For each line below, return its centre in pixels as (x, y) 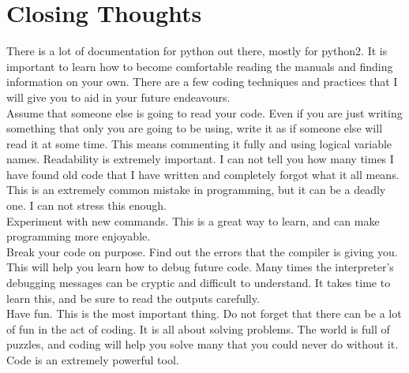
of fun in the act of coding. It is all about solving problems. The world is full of (198, 328)
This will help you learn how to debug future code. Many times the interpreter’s (200, 267)
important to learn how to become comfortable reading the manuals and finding (200, 66)
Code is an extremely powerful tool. (93, 360)
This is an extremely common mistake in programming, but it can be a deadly (196, 190)
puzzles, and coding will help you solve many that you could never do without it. (203, 344)
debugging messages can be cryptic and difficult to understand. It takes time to (199, 283)
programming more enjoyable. (79, 236)
